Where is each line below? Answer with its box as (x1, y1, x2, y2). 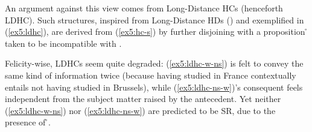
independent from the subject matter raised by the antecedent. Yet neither (5, 92, 281, 105)
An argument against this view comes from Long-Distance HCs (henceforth (5, 2, 283, 14)
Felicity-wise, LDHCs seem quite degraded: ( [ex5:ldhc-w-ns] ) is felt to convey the (5, 57, 304, 70)
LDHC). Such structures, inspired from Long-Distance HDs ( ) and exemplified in (5, 13, 304, 26)
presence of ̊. (5, 116, 51, 128)
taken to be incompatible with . (5, 37, 122, 49)
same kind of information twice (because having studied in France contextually (5, 68, 296, 81)
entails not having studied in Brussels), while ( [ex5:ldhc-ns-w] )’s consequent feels (5, 80, 303, 93)
